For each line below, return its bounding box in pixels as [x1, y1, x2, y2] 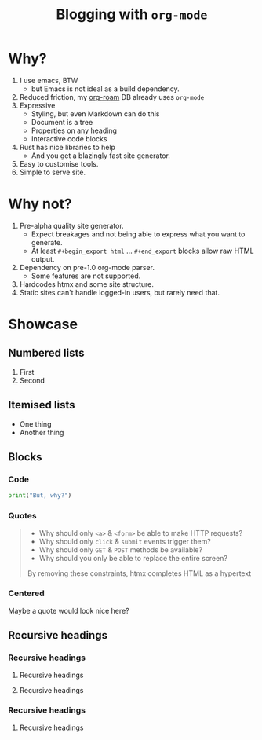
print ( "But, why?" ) [8, 492, 72, 500]
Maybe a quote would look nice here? [8, 606, 129, 615]
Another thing [19, 427, 64, 437]
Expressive [19, 101, 56, 110]
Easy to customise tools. [19, 159, 99, 168]
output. [31, 254, 55, 264]
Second [19, 375, 45, 385]
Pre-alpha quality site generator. [19, 221, 124, 230]
